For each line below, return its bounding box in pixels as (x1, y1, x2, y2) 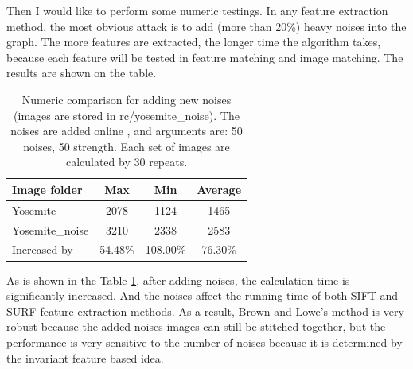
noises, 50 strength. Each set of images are (23, 138, 230, 154)
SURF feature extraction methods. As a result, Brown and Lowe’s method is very (6, 302, 404, 319)
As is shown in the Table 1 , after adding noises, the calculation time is (6, 271, 350, 288)
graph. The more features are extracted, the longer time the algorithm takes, (6, 33, 381, 50)
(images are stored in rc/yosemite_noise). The (14, 107, 240, 123)
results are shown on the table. (6, 64, 157, 81)
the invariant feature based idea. (6, 349, 164, 366)
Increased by (12, 241, 73, 258)
